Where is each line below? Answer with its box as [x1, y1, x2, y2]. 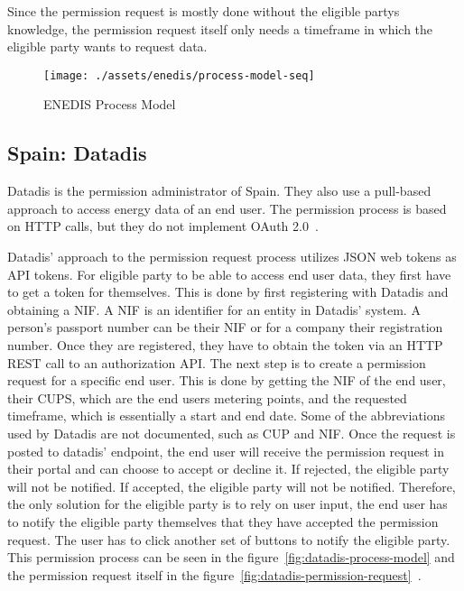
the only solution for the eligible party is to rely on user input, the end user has [7, 494, 448, 513]
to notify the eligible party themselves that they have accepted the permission [7, 512, 439, 531]
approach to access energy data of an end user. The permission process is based [7, 199, 447, 217]
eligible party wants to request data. [7, 37, 208, 56]
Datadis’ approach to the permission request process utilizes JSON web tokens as [7, 247, 457, 266]
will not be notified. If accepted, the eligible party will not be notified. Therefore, [7, 476, 456, 495]
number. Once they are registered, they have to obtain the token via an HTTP [7, 335, 443, 354]
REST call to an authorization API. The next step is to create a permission [7, 353, 426, 372]
